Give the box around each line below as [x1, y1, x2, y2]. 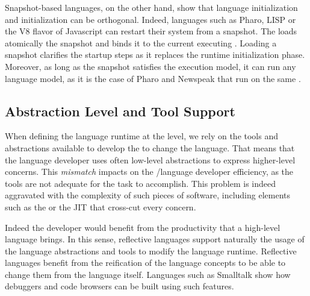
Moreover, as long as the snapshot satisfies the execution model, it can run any [5, 60, 296, 72]
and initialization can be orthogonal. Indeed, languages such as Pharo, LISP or [5, 13, 296, 25]
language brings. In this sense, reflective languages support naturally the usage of [5, 233, 305, 245]
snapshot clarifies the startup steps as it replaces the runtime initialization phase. [5, 48, 305, 61]
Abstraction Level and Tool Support [5, 101, 235, 120]
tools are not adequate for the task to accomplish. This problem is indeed [5, 177, 276, 189]
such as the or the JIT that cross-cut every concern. [5, 200, 196, 213]
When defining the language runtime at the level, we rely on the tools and [5, 130, 278, 142]
